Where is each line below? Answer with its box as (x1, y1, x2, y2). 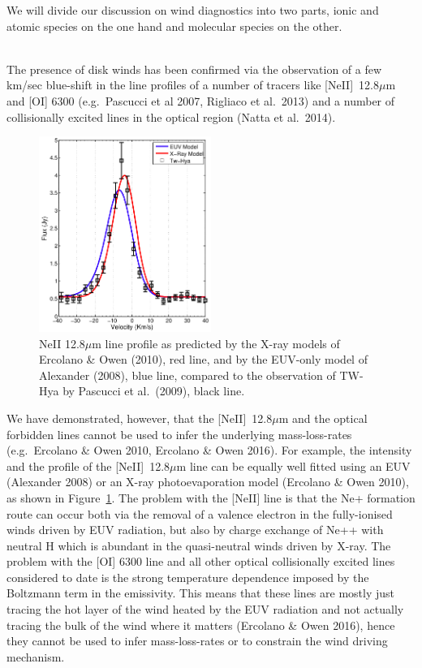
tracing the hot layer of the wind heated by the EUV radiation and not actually (6, 601, 404, 618)
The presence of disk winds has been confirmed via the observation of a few (6, 60, 382, 77)
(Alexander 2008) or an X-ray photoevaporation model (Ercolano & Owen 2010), (6, 473, 409, 490)
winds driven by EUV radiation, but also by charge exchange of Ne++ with (6, 521, 384, 538)
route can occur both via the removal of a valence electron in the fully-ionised (6, 505, 393, 522)
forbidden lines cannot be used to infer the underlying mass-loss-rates (6, 425, 352, 442)
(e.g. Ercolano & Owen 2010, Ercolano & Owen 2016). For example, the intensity (6, 442, 412, 459)
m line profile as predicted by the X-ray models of (92, 334, 340, 351)
